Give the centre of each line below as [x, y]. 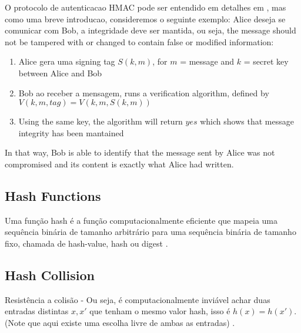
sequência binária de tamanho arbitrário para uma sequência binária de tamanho [150, 232]
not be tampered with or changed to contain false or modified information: [139, 41]
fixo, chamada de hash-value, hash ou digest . [86, 243]
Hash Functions [53, 195]
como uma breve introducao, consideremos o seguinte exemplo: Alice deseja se [145, 18]
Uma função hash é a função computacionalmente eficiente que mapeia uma [141, 220]
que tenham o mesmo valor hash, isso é [160, 311]
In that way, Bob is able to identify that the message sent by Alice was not [140, 152]
